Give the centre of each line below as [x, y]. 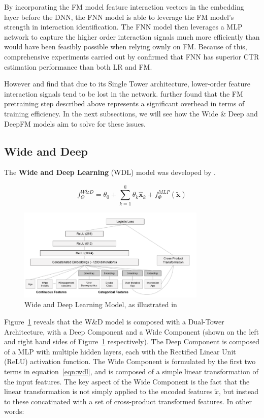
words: [14, 411]
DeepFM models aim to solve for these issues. [75, 123]
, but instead [239, 391]
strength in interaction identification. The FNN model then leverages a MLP [123, 27]
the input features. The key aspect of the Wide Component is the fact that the [127, 381]
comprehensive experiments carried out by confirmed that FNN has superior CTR [132, 56]
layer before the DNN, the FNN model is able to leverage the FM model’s [119, 17]
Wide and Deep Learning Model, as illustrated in [101, 304]
